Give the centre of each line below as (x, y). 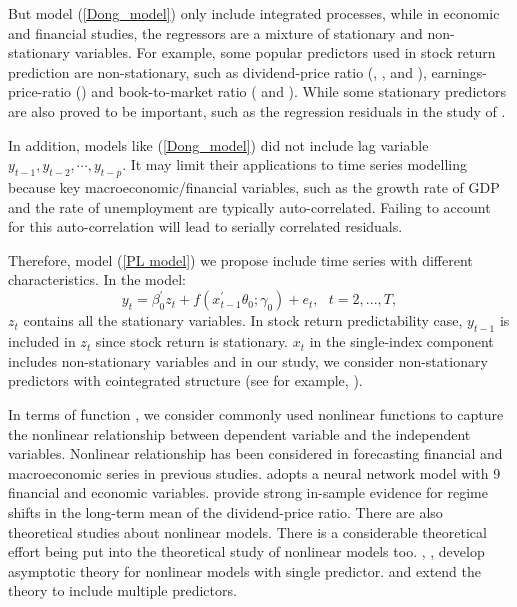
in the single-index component (401, 341)
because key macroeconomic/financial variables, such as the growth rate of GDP (254, 186)
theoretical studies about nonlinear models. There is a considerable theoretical (247, 531)
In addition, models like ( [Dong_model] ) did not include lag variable (218, 144)
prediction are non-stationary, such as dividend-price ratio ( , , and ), (217, 71)
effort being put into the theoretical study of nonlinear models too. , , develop (246, 551)
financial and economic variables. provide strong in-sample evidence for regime (248, 492)
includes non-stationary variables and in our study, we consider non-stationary (248, 360)
